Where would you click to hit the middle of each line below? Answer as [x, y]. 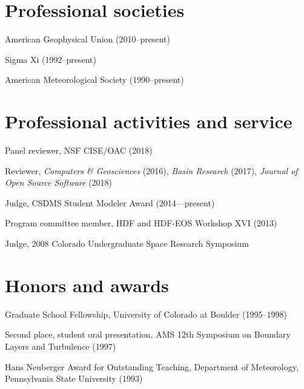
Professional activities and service [149, 121]
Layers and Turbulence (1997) [61, 346]
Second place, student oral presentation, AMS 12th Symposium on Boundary [148, 334]
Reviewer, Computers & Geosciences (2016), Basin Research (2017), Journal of [151, 170]
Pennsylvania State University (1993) [74, 378]
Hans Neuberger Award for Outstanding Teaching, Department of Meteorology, [152, 366]
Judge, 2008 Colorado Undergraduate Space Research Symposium [127, 243]
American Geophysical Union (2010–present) [88, 39]
